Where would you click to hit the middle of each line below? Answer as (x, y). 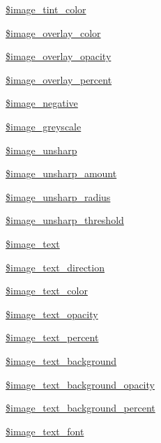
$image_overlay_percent (59, 79)
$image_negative (42, 103)
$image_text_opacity (52, 314)
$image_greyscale (44, 126)
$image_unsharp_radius (58, 196)
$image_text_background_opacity (80, 384)
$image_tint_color (46, 9)
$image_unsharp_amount (61, 173)
